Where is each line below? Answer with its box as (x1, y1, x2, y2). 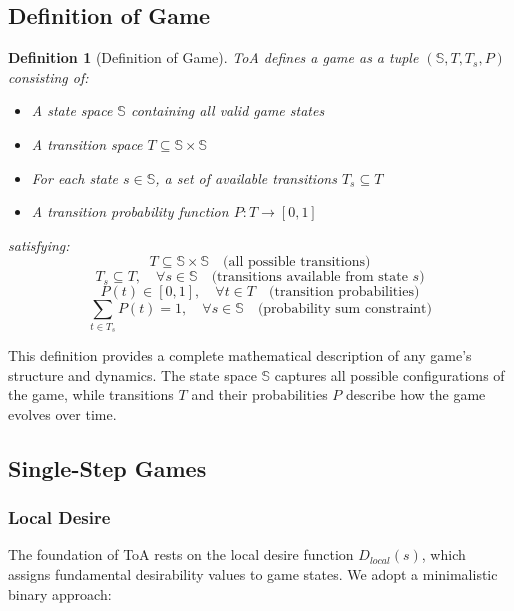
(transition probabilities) (269, 285, 420, 300)
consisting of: (8, 66, 89, 87)
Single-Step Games (8, 452, 207, 483)
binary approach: (8, 583, 112, 604)
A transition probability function (31, 201, 229, 222)
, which (421, 544, 466, 565)
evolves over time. (8, 403, 117, 424)
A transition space (31, 133, 143, 154)
